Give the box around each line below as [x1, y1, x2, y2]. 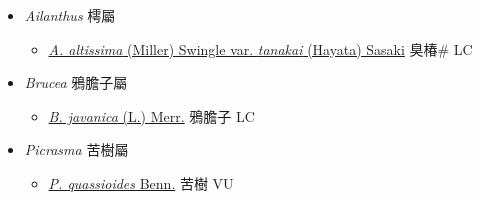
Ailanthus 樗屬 [24, 5, 116, 25]
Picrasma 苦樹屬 [24, 139, 129, 160]
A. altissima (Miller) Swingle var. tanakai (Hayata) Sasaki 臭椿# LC [48, 38, 473, 59]
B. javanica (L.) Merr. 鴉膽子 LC [48, 105, 255, 126]
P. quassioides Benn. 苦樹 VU [48, 172, 234, 193]
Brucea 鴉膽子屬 [24, 72, 128, 93]
